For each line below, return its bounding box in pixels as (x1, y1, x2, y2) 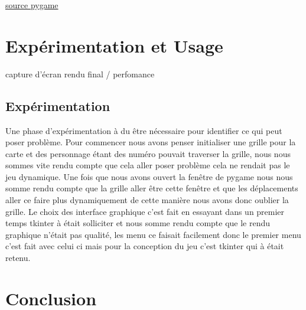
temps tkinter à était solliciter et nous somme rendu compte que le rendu (5, 217, 271, 229)
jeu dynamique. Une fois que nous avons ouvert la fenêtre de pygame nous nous (5, 170, 293, 182)
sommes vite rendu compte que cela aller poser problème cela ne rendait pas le (5, 159, 290, 171)
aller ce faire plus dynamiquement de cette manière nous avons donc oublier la (5, 194, 289, 206)
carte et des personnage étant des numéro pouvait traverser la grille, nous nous (5, 147, 291, 159)
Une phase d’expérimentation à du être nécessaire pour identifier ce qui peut (5, 124, 282, 136)
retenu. (5, 252, 31, 264)
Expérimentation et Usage (5, 33, 223, 57)
